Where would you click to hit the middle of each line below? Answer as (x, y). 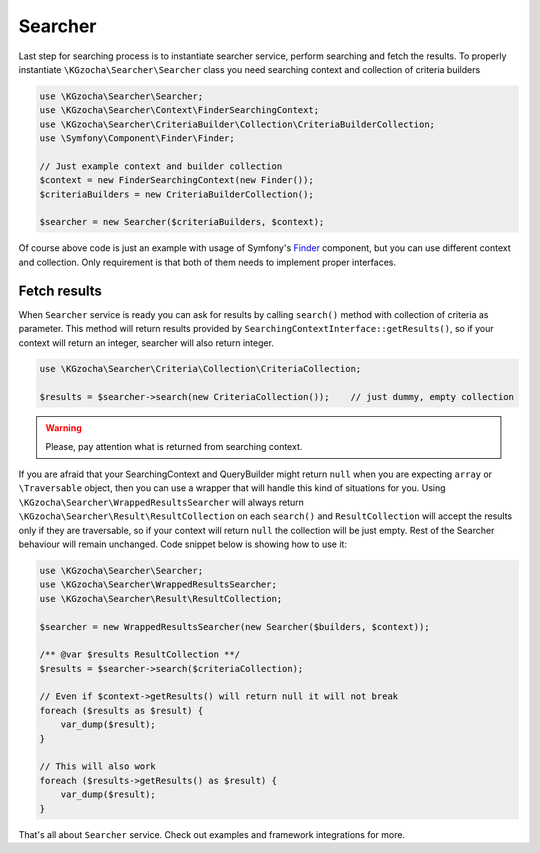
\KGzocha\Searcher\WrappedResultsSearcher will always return (161, 502)
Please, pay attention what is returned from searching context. (174, 446)
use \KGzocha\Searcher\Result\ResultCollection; (161, 598)
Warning (63, 428)
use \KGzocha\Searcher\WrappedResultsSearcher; (158, 584)
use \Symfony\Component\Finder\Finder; (137, 138)
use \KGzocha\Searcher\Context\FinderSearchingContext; (179, 110)
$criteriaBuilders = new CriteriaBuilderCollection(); (176, 194)
